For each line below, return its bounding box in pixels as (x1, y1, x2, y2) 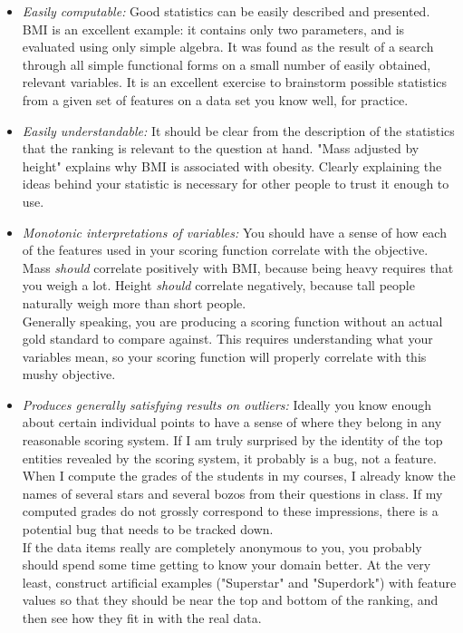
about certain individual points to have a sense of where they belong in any (22, 413, 442, 432)
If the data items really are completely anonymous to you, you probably (22, 537, 422, 556)
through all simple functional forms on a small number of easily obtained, (22, 54, 431, 73)
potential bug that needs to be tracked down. (22, 520, 274, 539)
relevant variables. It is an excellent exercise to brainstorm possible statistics (22, 73, 448, 92)
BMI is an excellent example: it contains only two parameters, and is (22, 19, 405, 38)
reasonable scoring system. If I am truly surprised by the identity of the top (22, 431, 443, 450)
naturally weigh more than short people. (22, 293, 246, 312)
